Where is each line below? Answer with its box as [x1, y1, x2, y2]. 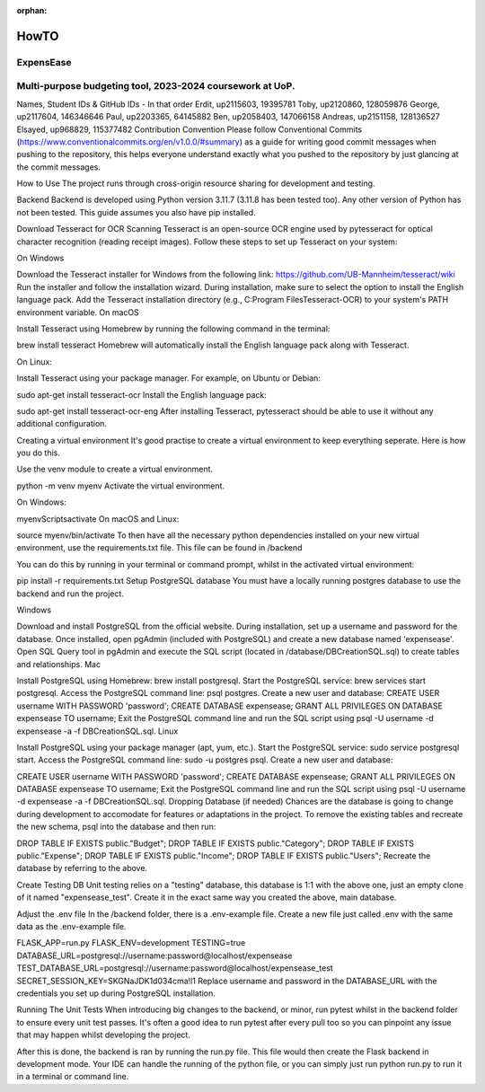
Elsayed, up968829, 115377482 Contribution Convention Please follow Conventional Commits [16, 124, 363, 135]
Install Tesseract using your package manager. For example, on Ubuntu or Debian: [16, 373, 321, 383]
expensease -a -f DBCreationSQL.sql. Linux [16, 726, 179, 736]
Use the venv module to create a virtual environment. [16, 463, 214, 475]
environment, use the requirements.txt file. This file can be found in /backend [16, 542, 303, 553]
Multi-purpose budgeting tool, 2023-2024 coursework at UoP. [16, 80, 295, 92]
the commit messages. [16, 162, 101, 172]
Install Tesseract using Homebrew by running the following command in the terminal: [16, 323, 331, 334]
